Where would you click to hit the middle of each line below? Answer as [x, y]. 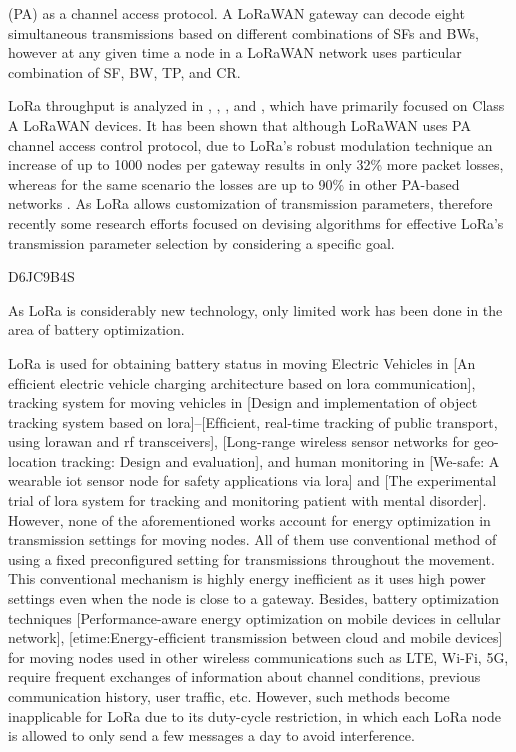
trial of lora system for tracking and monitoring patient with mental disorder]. [247, 500]
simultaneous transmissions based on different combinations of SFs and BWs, [244, 32]
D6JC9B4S [41, 276]
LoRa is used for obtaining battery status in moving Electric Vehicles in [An [242, 362]
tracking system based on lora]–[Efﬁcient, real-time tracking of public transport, [253, 421]
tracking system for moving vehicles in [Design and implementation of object [243, 402]
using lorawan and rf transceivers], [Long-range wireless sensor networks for [239, 441]
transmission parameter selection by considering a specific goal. [201, 242]
